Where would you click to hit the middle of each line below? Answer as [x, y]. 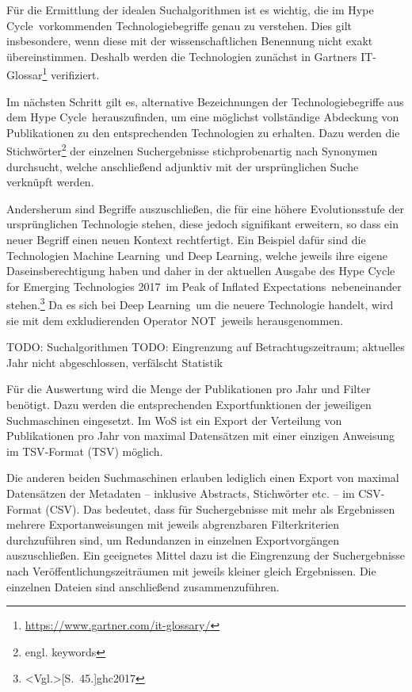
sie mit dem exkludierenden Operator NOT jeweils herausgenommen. [175, 320]
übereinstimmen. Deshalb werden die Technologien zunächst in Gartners [182, 56]
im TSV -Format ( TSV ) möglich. [85, 451]
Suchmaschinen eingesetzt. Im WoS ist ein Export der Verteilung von [174, 420]
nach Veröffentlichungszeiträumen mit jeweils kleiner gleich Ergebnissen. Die [191, 570]
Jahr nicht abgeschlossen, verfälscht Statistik [115, 362]
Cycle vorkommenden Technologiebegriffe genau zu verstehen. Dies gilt [179, 25]
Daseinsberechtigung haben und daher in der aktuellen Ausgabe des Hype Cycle [201, 271]
